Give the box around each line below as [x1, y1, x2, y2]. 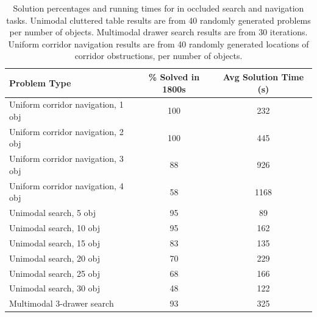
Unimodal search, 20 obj [9, 251, 101, 264]
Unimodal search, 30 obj [9, 282, 101, 294]
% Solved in [148, 70, 200, 83]
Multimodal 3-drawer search [9, 297, 114, 310]
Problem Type [9, 76, 71, 89]
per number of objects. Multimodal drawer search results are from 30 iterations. [9, 26, 308, 38]
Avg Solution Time [223, 70, 304, 83]
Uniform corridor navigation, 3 [9, 152, 124, 165]
